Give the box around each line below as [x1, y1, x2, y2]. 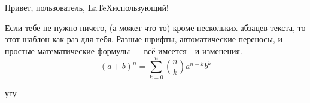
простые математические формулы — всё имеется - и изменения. [5, 44, 242, 57]
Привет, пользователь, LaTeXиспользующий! [5, 1, 169, 13]
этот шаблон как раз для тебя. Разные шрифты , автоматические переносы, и [5, 33, 282, 45]
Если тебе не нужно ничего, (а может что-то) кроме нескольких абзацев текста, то [5, 21, 306, 33]
